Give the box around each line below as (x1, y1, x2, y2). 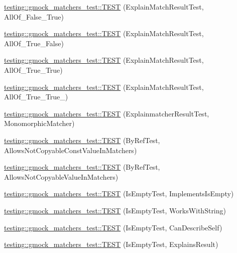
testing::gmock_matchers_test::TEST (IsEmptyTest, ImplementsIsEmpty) (4, 188, 234, 199)
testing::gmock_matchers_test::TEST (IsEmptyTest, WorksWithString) (4, 205, 226, 215)
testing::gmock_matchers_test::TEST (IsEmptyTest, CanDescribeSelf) (4, 222, 222, 232)
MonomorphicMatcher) (4, 118, 75, 129)
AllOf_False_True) (4, 11, 64, 22)
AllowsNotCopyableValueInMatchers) (4, 171, 118, 182)
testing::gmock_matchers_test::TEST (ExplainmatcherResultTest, (4, 108, 209, 118)
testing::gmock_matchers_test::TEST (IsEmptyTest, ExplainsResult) (4, 239, 218, 249)
